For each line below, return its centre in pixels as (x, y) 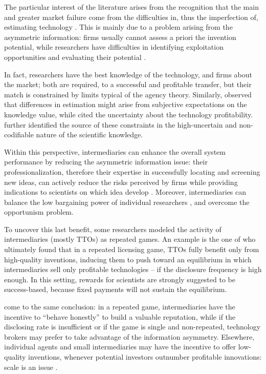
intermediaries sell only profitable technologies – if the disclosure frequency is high (133, 269)
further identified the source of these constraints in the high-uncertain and (120, 124)
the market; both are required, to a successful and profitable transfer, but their (128, 84)
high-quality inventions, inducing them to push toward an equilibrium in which (128, 259)
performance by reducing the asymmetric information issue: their (106, 162)
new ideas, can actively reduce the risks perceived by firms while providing (121, 182)
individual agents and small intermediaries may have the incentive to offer (120, 347)
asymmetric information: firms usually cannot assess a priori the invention (120, 37)
